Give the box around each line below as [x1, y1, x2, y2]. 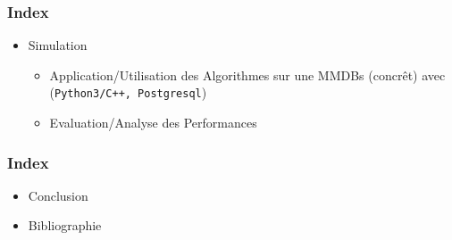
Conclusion [28, 186, 88, 204]
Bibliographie [28, 216, 102, 235]
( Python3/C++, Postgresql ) [49, 83, 207, 102]
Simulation [28, 36, 88, 54]
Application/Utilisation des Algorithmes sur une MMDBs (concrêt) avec [49, 65, 446, 84]
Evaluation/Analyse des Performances [49, 113, 257, 132]
